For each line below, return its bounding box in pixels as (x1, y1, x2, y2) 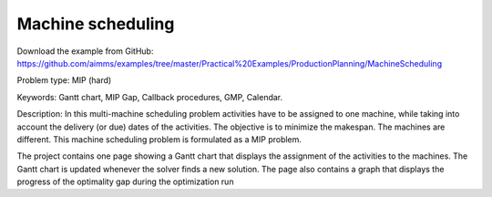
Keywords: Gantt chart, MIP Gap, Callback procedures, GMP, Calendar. (16, 91, 283, 102)
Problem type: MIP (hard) (16, 75, 112, 86)
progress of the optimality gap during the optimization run (16, 176, 234, 187)
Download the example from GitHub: (16, 46, 154, 57)
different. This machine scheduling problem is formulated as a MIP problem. (16, 133, 302, 145)
